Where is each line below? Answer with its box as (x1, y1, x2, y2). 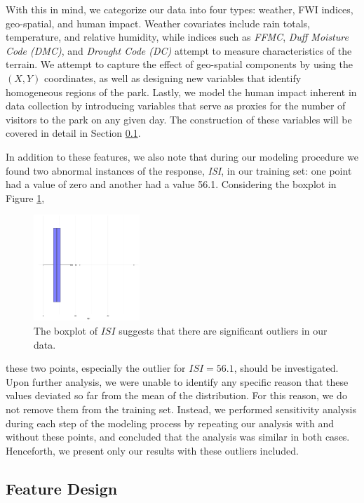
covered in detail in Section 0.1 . (6, 126, 141, 140)
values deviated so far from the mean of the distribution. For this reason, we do (6, 388, 347, 403)
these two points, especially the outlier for (6, 361, 186, 375)
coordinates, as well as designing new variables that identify (44, 70, 302, 85)
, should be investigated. (234, 361, 339, 375)
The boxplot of (34, 323, 98, 338)
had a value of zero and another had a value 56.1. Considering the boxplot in (6, 177, 337, 192)
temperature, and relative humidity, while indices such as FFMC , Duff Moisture (6, 29, 349, 44)
